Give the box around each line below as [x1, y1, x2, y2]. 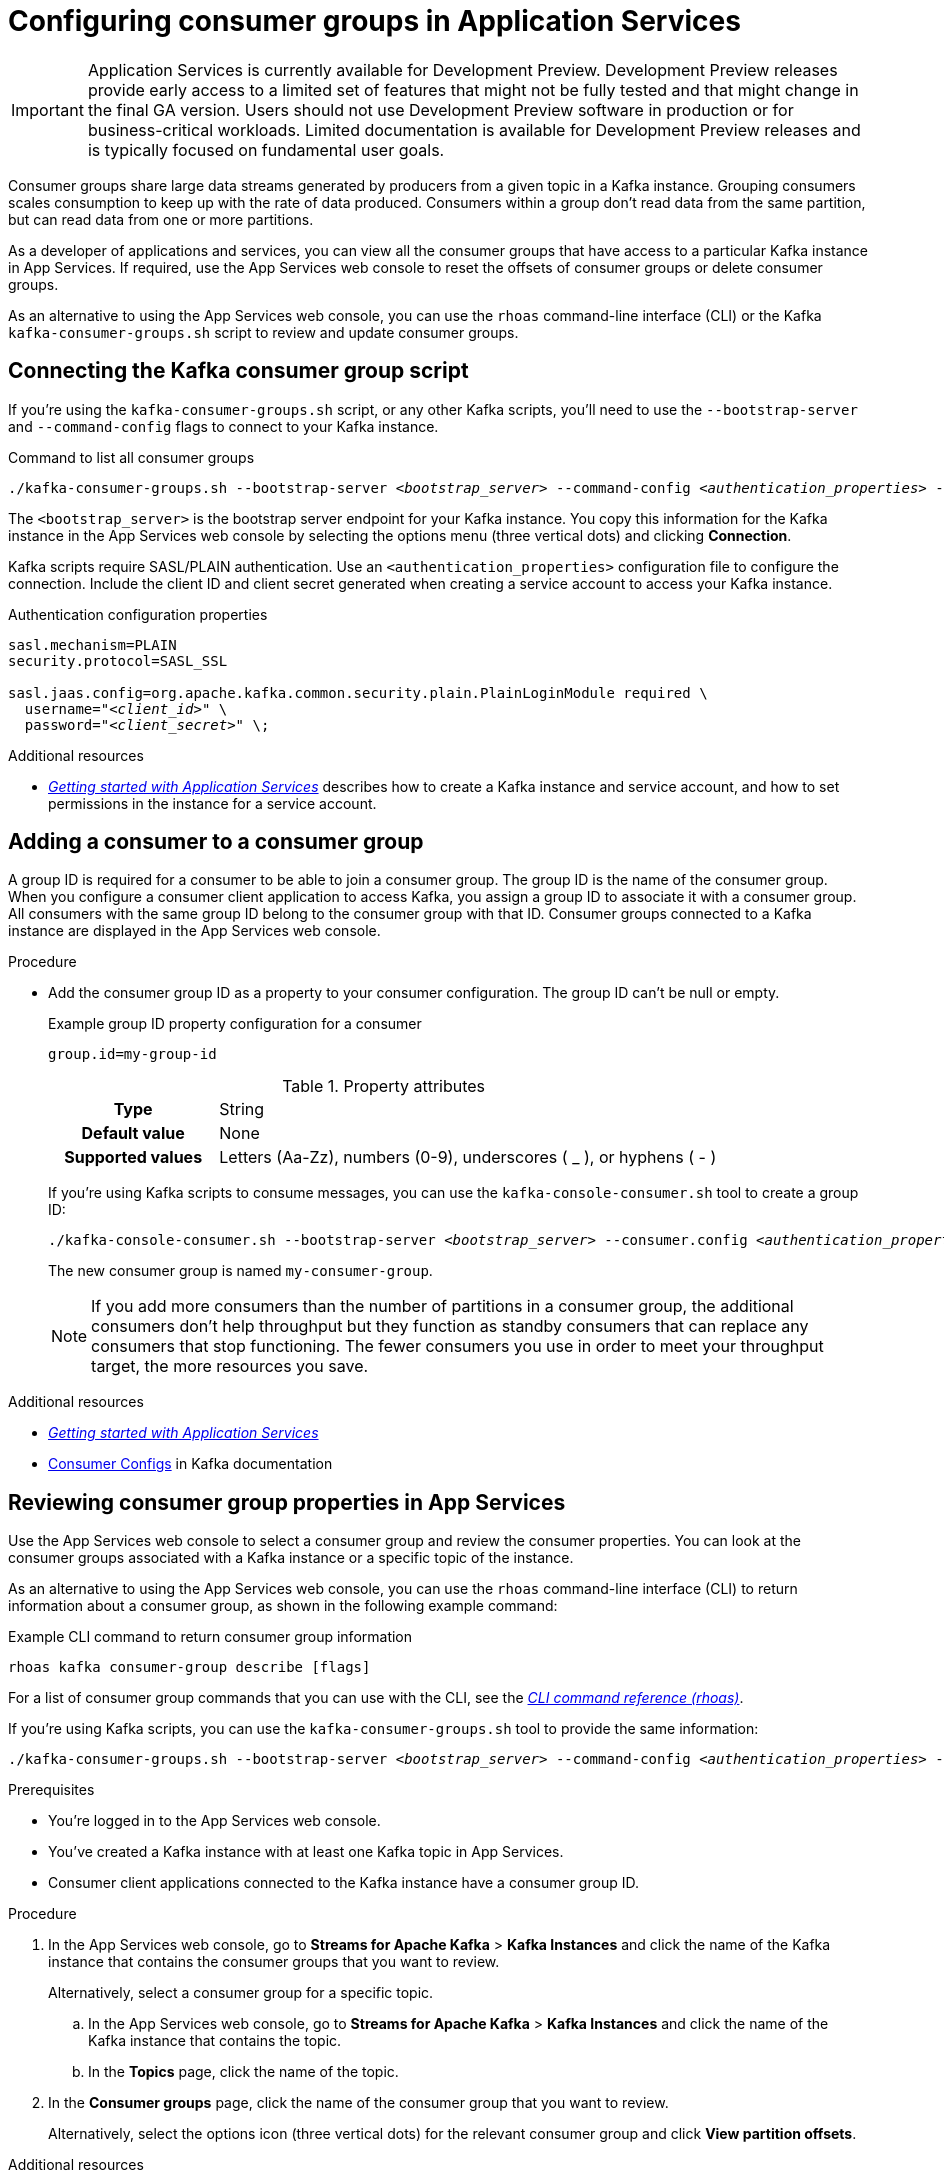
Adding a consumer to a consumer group [8, 829, 424, 855]
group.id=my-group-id [48, 1046, 217, 1063]
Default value [81, 1123, 185, 1144]
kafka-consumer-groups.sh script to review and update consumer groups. [8, 323, 519, 341]
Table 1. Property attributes [282, 1076, 486, 1097]
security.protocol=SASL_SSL [8, 652, 228, 669]
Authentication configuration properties [8, 605, 268, 623]
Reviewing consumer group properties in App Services [8, 1489, 566, 1515]
